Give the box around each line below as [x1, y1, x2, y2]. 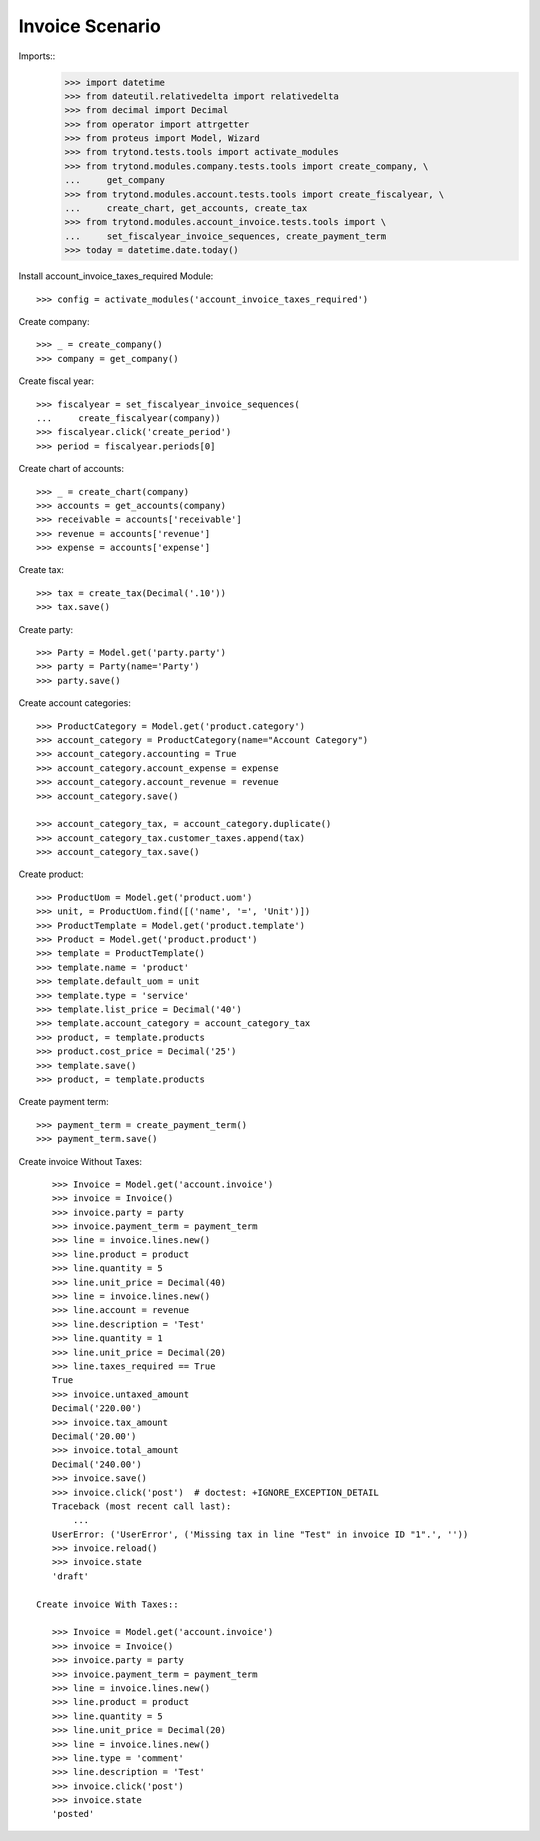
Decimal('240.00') [51, 1458, 142, 1470]
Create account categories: [18, 697, 132, 709]
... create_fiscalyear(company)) [36, 412, 222, 424]
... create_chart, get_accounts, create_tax [64, 203, 308, 214]
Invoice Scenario [18, 15, 162, 37]
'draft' [51, 1570, 90, 1582]
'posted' [51, 1808, 95, 1820]
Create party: [18, 623, 74, 635]
